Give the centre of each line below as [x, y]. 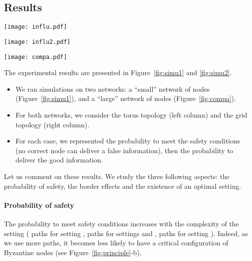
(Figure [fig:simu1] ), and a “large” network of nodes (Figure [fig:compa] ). [126, 98]
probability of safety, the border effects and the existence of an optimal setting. [123, 186]
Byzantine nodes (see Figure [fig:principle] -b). [73, 252]
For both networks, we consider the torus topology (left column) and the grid [131, 114]
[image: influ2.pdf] [37, 42]
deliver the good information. [59, 160]
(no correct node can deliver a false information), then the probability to [124, 150]
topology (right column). [52, 124]
